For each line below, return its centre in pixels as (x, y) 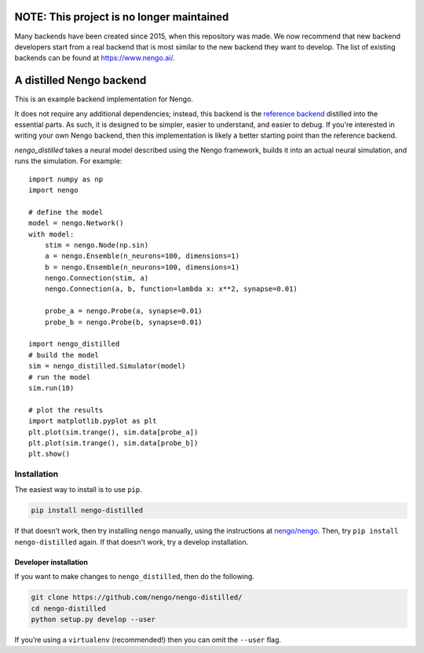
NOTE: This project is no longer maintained (122, 17)
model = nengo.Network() (76, 223)
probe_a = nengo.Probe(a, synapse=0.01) (124, 311)
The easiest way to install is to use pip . (79, 490)
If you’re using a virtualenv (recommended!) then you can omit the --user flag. (148, 640)
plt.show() (49, 454)
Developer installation (51, 562)
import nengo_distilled (74, 344)
